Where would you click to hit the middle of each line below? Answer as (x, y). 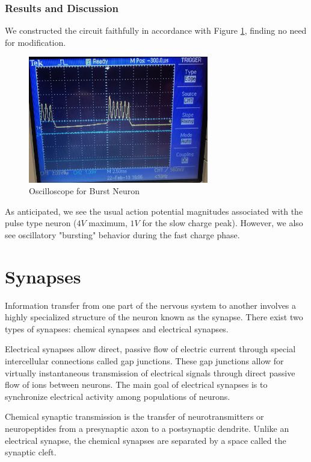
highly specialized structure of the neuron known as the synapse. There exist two (154, 317)
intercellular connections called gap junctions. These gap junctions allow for (144, 360)
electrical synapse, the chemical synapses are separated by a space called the (146, 440)
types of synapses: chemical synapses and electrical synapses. (117, 328)
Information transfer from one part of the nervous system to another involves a (151, 305)
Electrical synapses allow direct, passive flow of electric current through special (150, 349)
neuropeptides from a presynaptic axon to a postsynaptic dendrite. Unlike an (147, 428)
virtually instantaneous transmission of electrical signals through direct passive (150, 372)
